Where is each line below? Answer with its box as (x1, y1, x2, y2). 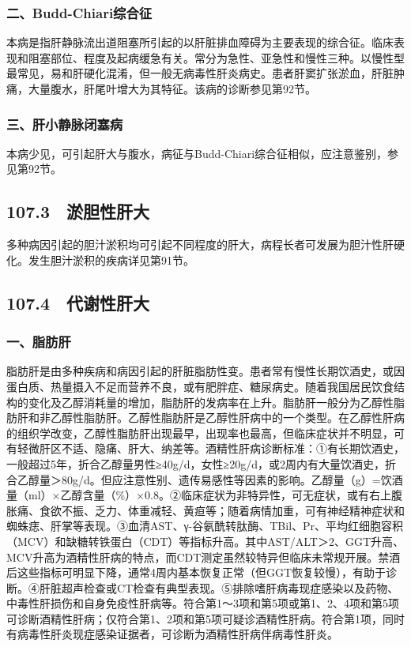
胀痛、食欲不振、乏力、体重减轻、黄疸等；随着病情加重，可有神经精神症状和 (6, 502, 405, 518)
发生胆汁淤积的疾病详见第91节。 (28, 251, 194, 268)
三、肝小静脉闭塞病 (6, 114, 123, 134)
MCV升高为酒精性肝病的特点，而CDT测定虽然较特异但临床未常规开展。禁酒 (6, 548, 401, 565)
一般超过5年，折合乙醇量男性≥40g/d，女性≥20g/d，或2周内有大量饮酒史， (6, 455, 385, 472)
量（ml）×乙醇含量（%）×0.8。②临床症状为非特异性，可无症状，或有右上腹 (6, 487, 402, 503)
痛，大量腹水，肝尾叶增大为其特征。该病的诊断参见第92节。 (6, 81, 316, 96)
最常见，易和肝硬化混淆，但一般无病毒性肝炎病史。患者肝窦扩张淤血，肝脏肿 (6, 65, 405, 81)
